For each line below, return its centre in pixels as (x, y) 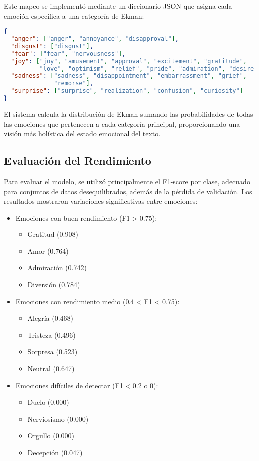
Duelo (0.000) (48, 402)
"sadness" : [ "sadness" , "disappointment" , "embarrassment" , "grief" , (129, 76)
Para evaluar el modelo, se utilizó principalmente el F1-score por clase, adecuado (127, 181)
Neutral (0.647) (51, 368)
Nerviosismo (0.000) (58, 418)
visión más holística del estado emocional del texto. (82, 133)
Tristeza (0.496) (52, 335)
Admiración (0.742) (57, 268)
